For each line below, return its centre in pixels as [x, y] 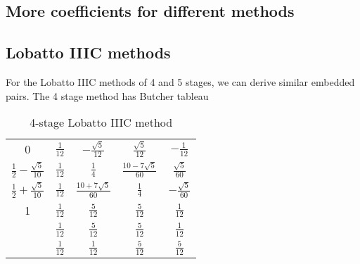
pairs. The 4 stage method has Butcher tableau [107, 95]
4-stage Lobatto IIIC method [101, 122]
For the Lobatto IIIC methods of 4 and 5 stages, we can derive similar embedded [180, 81]
